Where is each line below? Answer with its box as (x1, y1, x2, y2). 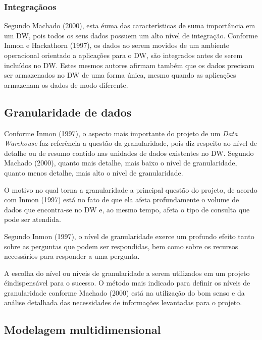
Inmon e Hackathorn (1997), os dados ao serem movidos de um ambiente (4, 40, 229, 50)
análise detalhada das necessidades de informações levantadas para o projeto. (4, 297, 242, 308)
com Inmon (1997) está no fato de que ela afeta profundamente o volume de (4, 194, 239, 205)
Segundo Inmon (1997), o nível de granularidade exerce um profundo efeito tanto (4, 231, 254, 241)
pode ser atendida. (4, 214, 61, 224)
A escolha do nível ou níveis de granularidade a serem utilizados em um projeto (4, 267, 250, 278)
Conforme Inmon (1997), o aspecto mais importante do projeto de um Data (4, 128, 238, 138)
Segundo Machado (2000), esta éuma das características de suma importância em (4, 20, 255, 31)
